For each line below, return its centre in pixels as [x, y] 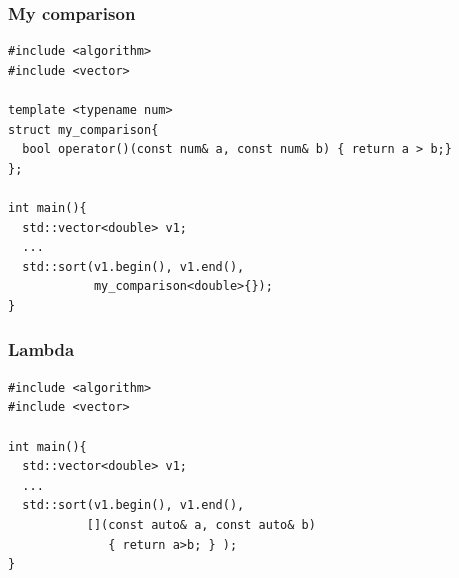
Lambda [41, 349]
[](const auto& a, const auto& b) [201, 524]
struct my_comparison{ [83, 129]
